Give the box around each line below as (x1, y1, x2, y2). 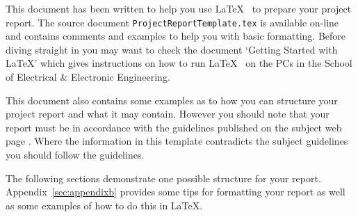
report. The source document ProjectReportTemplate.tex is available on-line (6, 15, 339, 29)
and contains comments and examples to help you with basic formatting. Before (6, 29, 346, 43)
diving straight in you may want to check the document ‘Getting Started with (6, 42, 338, 56)
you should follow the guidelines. (6, 147, 145, 161)
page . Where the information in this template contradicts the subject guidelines (6, 134, 348, 148)
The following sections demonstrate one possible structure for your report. (6, 170, 321, 185)
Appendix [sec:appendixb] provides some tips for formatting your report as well (6, 184, 345, 199)
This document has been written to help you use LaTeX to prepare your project (6, 1, 352, 15)
